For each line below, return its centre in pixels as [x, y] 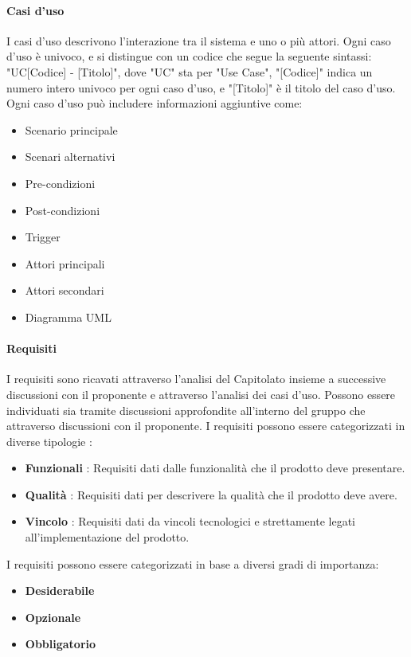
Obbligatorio [61, 644]
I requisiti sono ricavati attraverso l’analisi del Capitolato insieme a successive [196, 379]
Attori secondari [65, 290]
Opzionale [53, 617]
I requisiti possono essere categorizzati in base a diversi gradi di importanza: [193, 563]
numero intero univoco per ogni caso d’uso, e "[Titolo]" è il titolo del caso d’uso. [201, 87]
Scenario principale [71, 129]
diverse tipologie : [49, 441]
